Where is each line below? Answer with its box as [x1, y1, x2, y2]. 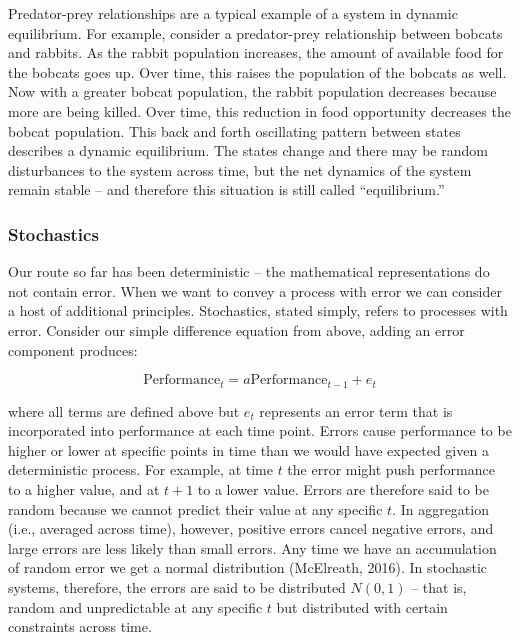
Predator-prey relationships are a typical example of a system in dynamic [8, 3, 458, 23]
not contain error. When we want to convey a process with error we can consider [8, 280, 502, 301]
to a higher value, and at [8, 478, 160, 499]
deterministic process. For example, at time [8, 459, 273, 480]
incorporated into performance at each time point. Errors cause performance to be [8, 420, 512, 441]
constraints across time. [8, 616, 152, 637]
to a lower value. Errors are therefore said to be [197, 478, 489, 499]
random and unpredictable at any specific [8, 596, 263, 617]
